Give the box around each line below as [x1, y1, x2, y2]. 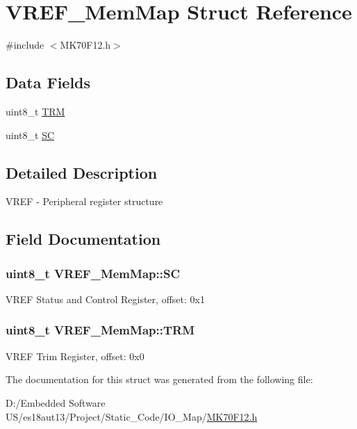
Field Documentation [6, 228, 161, 250]
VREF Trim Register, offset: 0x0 [6, 348, 144, 363]
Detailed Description [6, 161, 158, 183]
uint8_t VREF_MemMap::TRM [6, 321, 195, 339]
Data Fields [6, 72, 91, 93]
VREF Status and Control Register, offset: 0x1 [6, 291, 205, 306]
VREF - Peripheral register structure [6, 194, 163, 209]
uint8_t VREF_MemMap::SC [6, 264, 180, 282]
